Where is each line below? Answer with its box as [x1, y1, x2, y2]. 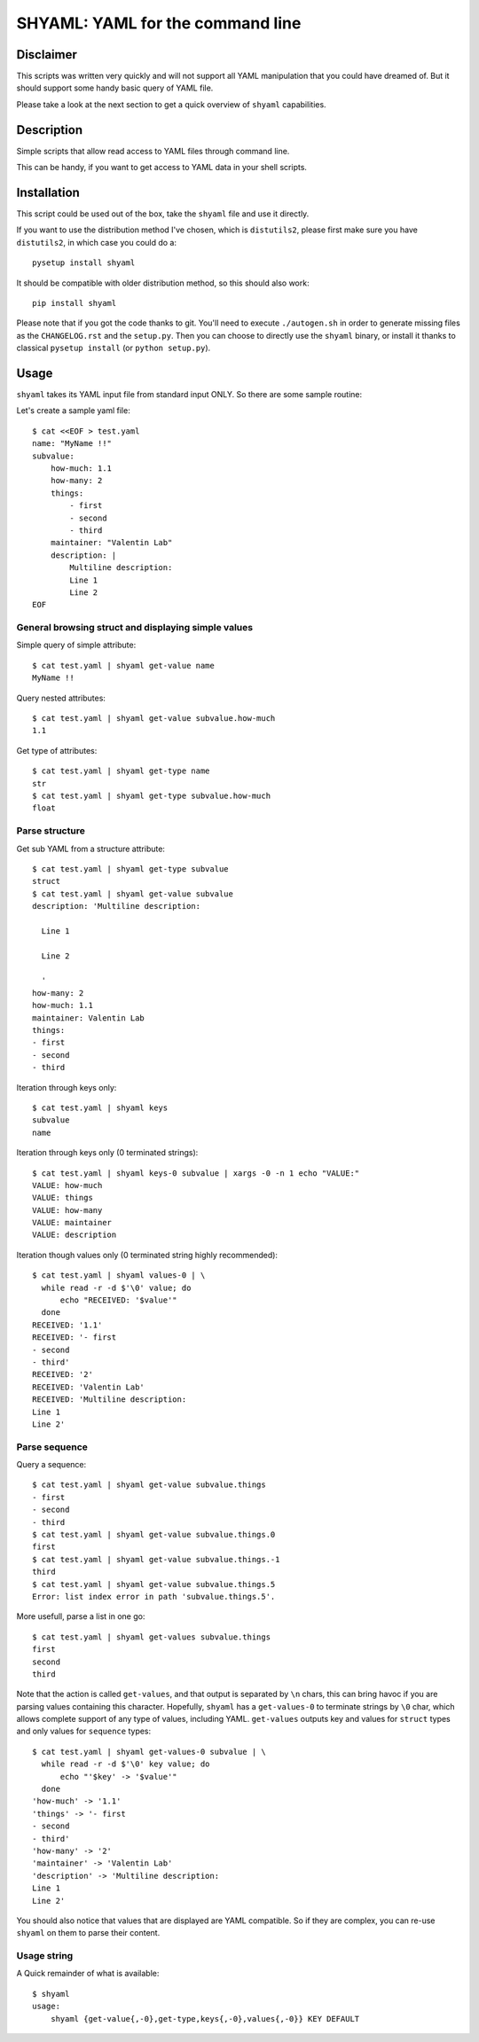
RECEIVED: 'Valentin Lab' [32, 1381, 145, 1392]
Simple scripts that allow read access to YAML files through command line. [16, 145, 290, 156]
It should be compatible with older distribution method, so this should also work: [16, 278, 310, 288]
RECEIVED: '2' [32, 1370, 93, 1380]
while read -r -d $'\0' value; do [41, 1282, 192, 1293]
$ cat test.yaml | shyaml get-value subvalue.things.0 [32, 1530, 276, 1540]
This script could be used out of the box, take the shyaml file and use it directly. [16, 208, 310, 219]
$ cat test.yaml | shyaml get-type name [32, 766, 210, 776]
